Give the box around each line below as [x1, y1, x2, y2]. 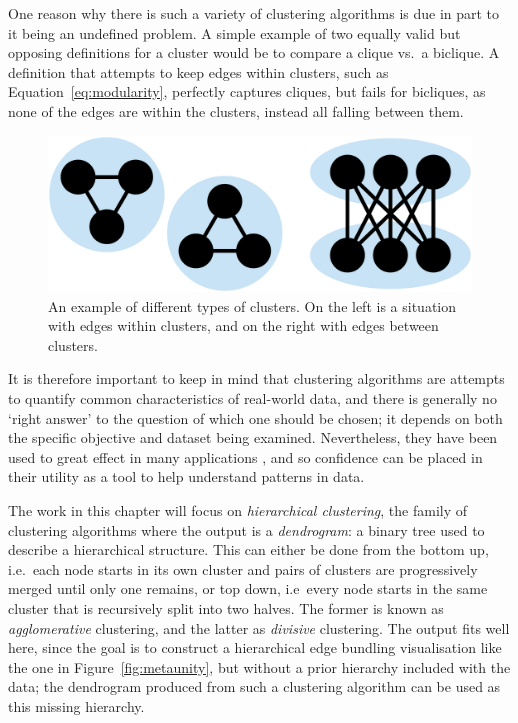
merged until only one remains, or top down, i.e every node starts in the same [8, 578, 488, 599]
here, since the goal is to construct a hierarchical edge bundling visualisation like [8, 637, 502, 658]
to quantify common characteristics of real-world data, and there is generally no [8, 388, 497, 409]
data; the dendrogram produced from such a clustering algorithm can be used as [8, 676, 501, 697]
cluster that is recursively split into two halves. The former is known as [8, 597, 444, 618]
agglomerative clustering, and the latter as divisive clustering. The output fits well [8, 617, 510, 638]
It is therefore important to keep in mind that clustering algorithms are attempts [8, 368, 505, 389]
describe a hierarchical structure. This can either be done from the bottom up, [8, 539, 489, 560]
